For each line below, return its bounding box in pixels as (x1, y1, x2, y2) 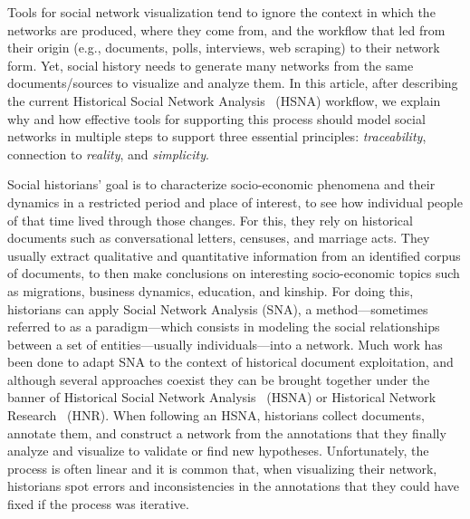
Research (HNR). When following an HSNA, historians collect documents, (7, 406, 425, 425)
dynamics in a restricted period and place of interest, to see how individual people (7, 192, 463, 211)
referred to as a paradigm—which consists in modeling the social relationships (7, 317, 440, 336)
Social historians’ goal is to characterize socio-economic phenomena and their (7, 175, 436, 194)
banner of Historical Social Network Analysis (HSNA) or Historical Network (7, 388, 436, 407)
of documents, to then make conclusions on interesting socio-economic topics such (7, 264, 460, 283)
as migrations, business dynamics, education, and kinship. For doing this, (7, 281, 414, 300)
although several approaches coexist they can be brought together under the (7, 370, 430, 389)
